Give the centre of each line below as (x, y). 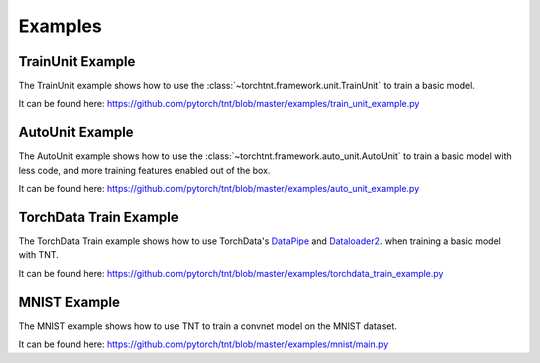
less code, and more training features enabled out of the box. (144, 170)
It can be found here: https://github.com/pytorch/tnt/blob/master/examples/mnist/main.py (203, 344)
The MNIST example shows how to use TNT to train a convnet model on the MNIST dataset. (207, 326)
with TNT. (38, 255)
